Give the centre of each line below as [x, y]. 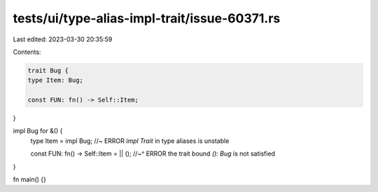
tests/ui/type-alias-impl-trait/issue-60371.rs [147, 18]
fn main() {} [30, 179]
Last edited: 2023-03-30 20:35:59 [63, 39]
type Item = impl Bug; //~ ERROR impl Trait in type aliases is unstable [130, 141]
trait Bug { [48, 70]
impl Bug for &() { [38, 131]
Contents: [27, 52]
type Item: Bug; [56, 80]
